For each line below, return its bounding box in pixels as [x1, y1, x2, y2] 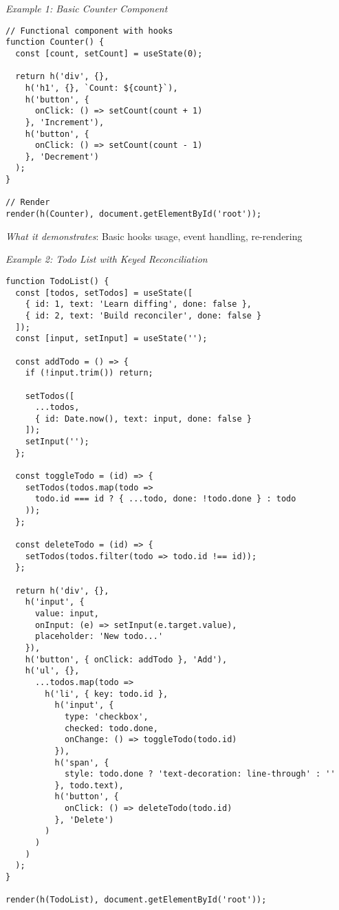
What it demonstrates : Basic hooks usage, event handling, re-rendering [6, 228, 303, 243]
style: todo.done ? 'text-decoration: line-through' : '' [64, 769, 336, 779]
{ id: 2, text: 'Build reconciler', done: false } [25, 310, 262, 321]
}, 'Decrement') [25, 151, 100, 162]
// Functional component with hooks [6, 25, 173, 36]
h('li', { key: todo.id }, [45, 689, 168, 699]
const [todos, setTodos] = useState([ [15, 288, 193, 298]
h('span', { [54, 757, 109, 768]
